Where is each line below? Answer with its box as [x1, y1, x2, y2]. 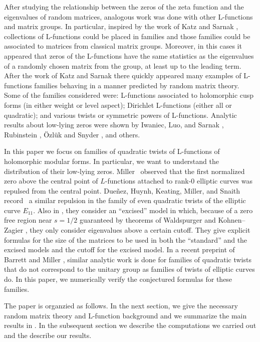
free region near [4, 215, 52, 225]
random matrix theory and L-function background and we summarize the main [4, 310, 247, 320]
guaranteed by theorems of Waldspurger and [79, 215, 216, 225]
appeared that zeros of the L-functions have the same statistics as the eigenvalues [4, 50, 254, 61]
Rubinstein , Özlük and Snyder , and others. [4, 129, 140, 139]
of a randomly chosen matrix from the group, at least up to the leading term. [4, 60, 241, 71]
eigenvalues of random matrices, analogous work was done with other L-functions [4, 11, 253, 22]
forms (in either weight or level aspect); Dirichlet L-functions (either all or [4, 99, 232, 110]
